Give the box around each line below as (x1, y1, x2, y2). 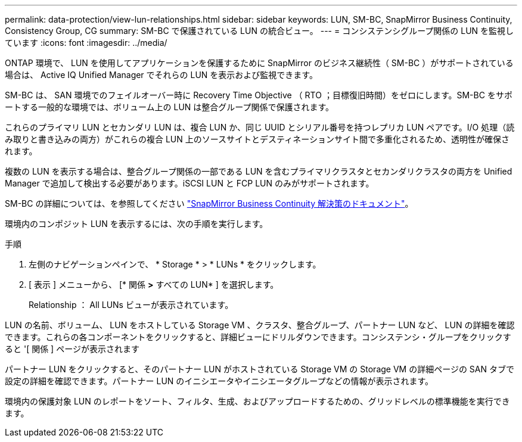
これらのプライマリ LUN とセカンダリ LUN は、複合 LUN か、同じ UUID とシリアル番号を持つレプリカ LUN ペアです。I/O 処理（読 (5, 122, 515, 132)
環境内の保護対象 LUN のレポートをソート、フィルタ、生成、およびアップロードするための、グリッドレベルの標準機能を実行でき (5, 396, 510, 406)
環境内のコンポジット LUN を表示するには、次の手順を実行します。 (5, 219, 268, 229)
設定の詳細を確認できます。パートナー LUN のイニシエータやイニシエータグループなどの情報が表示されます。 (5, 376, 434, 386)
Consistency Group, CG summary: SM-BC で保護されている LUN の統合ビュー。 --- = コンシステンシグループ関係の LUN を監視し (5, 26, 514, 36)
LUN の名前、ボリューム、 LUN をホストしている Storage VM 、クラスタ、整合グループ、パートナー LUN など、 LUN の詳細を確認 (5, 320, 515, 330)
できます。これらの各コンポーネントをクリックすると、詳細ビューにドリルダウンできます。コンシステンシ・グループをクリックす (5, 332, 511, 342)
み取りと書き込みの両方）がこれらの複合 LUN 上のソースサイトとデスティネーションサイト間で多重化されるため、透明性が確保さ (5, 134, 509, 144)
